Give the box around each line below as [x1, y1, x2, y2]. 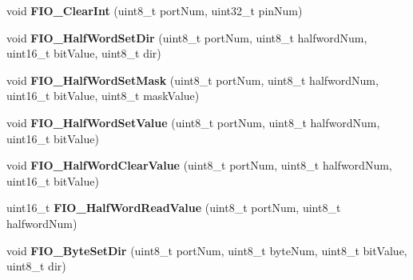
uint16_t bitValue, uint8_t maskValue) [6, 87, 200, 104]
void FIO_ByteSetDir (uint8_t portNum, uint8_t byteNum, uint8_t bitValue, [6, 242, 407, 258]
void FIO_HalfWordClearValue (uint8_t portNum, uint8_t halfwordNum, [6, 157, 392, 174]
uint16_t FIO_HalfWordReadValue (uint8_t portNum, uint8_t [6, 199, 341, 216]
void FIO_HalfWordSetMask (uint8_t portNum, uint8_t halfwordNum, [6, 71, 379, 88]
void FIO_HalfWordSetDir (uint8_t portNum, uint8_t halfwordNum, [6, 29, 367, 46]
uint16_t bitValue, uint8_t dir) [6, 45, 161, 62]
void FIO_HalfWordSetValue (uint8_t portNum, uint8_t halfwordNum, [6, 114, 380, 130]
